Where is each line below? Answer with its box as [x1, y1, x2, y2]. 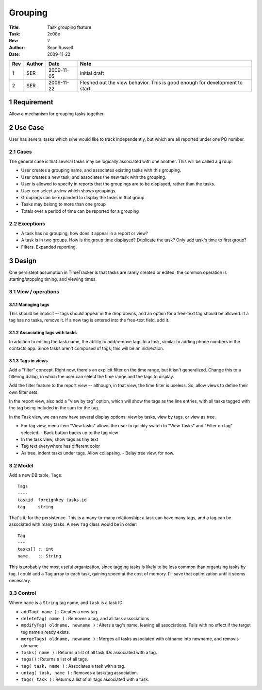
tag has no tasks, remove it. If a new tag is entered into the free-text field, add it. [9, 317, 170, 323]
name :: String [17, 553, 62, 558]
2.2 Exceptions [9, 220, 46, 227]
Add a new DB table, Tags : [9, 472, 63, 478]
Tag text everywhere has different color [21, 443, 100, 449]
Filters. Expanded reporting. [21, 244, 77, 250]
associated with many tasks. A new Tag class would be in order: [9, 522, 137, 527]
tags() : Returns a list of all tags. [21, 656, 88, 662]
